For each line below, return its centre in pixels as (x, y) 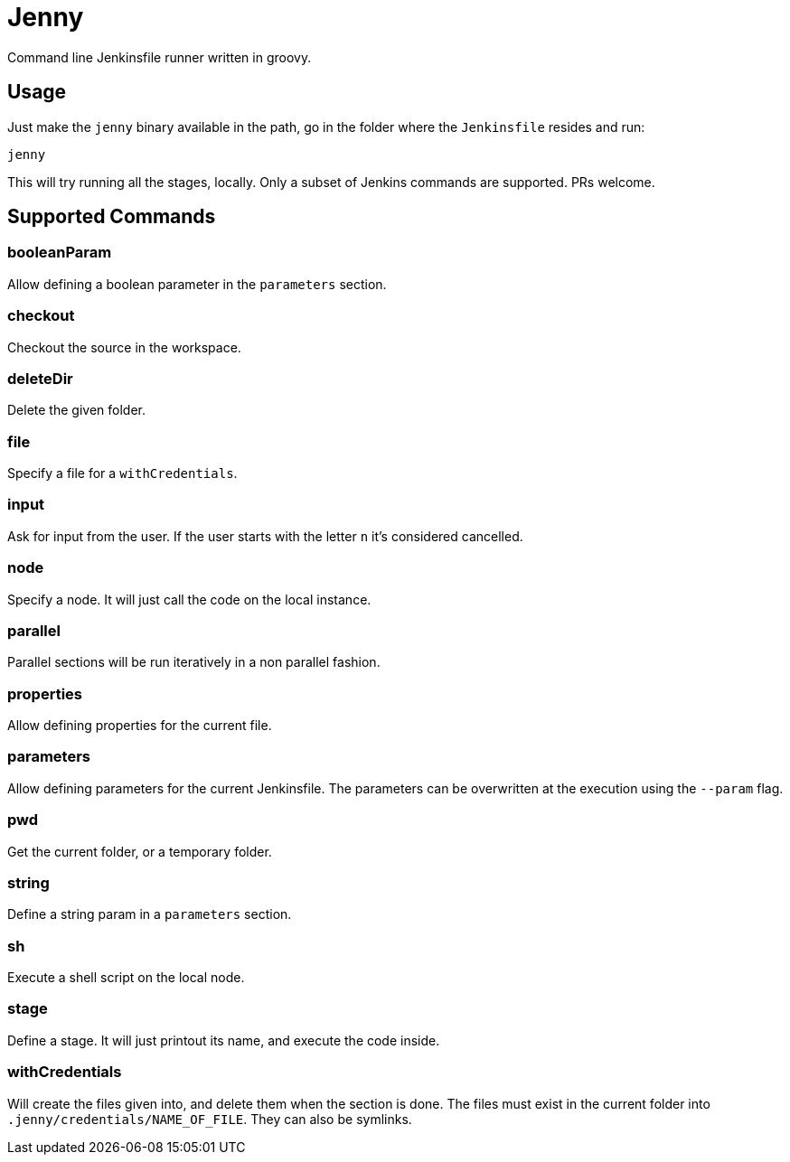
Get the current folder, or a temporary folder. (140, 851)
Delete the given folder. (76, 410)
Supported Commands (112, 217)
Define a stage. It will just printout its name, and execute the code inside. (224, 1040)
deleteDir (40, 378)
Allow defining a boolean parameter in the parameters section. (197, 284)
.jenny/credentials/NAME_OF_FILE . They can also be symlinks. (210, 1119)
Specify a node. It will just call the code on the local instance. (189, 599)
